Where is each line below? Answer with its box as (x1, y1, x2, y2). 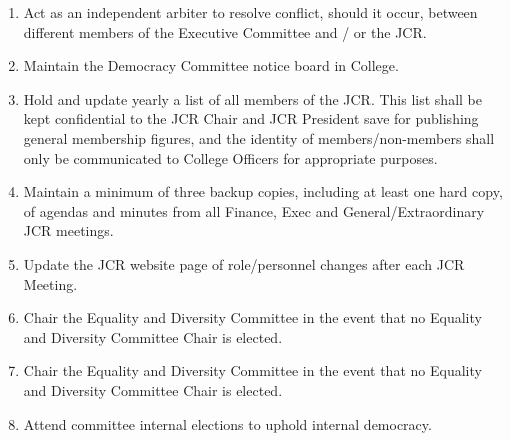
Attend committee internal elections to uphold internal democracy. (23, 413, 432, 434)
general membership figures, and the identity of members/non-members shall (23, 127, 495, 148)
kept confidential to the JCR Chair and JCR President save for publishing (23, 108, 479, 129)
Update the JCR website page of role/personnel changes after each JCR (23, 253, 465, 274)
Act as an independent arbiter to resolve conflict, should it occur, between (23, 2, 478, 22)
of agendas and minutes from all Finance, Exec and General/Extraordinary (23, 200, 485, 221)
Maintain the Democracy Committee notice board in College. (23, 55, 399, 76)
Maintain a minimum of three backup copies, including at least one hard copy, (23, 181, 503, 202)
